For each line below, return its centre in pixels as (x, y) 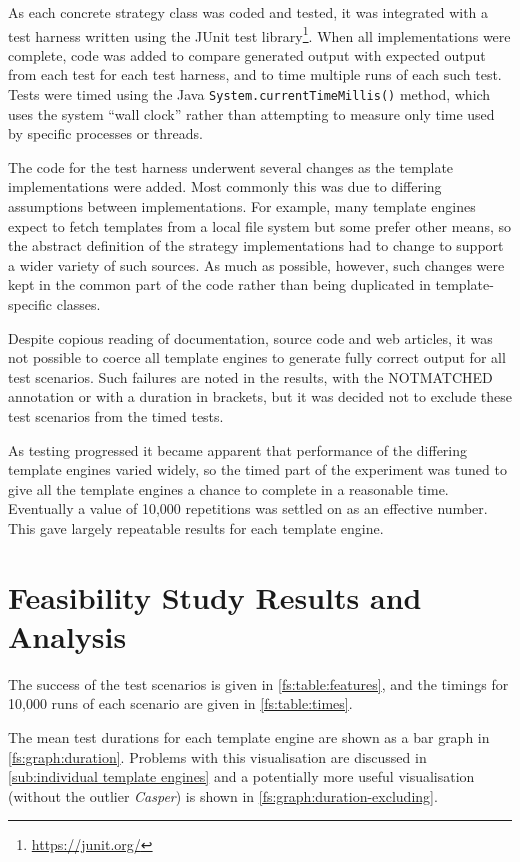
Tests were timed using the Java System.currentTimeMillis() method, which (249, 94)
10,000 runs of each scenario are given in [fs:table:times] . (180, 703)
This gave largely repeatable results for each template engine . (196, 527)
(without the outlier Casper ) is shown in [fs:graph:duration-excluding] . (223, 795)
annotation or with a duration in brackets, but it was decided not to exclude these (260, 396)
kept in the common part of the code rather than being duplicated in (219, 284)
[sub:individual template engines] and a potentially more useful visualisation (241, 776)
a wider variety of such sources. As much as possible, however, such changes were (256, 264)
